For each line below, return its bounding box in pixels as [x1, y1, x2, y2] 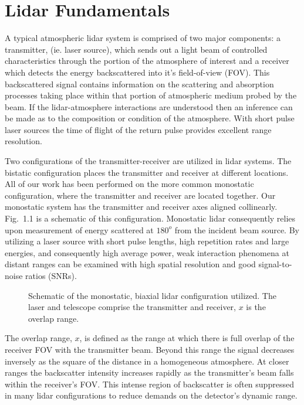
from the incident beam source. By [174, 223, 299, 236]
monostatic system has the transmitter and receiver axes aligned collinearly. [5, 200, 278, 213]
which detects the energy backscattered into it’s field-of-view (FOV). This [5, 66, 270, 78]
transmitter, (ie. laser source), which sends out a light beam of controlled [5, 43, 268, 55]
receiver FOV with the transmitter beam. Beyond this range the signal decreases [5, 343, 295, 355]
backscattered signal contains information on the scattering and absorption [5, 77, 274, 90]
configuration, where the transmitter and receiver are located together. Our [5, 189, 276, 201]
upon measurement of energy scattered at [5, 223, 154, 236]
